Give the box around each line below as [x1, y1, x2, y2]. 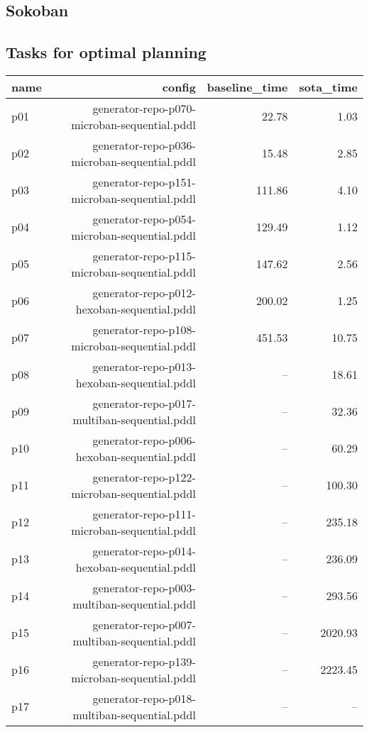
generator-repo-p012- [92, 284, 196, 301]
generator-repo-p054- [92, 210, 196, 227]
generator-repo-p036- [92, 136, 196, 153]
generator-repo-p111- [92, 505, 196, 522]
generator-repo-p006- [92, 431, 196, 448]
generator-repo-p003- [92, 579, 196, 596]
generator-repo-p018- [92, 689, 196, 706]
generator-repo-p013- [92, 357, 196, 375]
